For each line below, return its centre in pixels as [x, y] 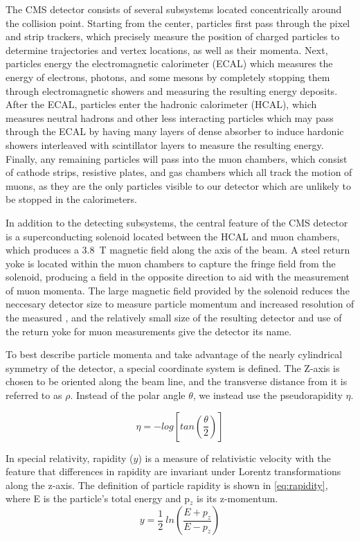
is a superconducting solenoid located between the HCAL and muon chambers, [173, 236]
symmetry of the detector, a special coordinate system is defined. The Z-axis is [173, 367]
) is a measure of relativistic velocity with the [234, 458]
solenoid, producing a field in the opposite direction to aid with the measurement [178, 277]
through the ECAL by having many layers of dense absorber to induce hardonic [175, 131]
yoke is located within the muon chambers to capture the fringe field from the [171, 263]
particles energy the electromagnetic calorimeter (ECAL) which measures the [169, 63]
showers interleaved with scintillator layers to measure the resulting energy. [165, 144]
